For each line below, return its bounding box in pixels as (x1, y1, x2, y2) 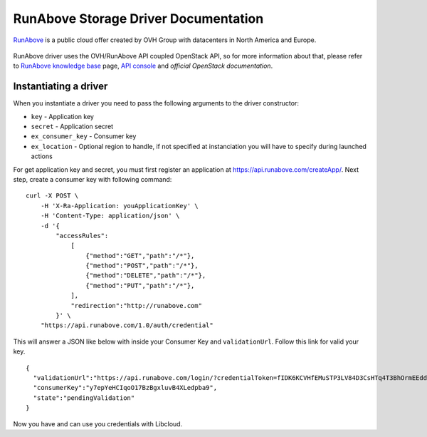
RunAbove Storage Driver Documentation (13, 11, 264, 26)
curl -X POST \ (26, 192, 79, 200)
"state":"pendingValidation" (33, 394, 135, 402)
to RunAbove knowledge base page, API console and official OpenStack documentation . (13, 61, 273, 71)
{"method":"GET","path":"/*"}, (85, 252, 195, 259)
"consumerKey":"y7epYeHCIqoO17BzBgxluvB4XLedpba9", (33, 384, 217, 392)
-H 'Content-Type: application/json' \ (40, 212, 180, 220)
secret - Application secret (31, 122, 114, 131)
